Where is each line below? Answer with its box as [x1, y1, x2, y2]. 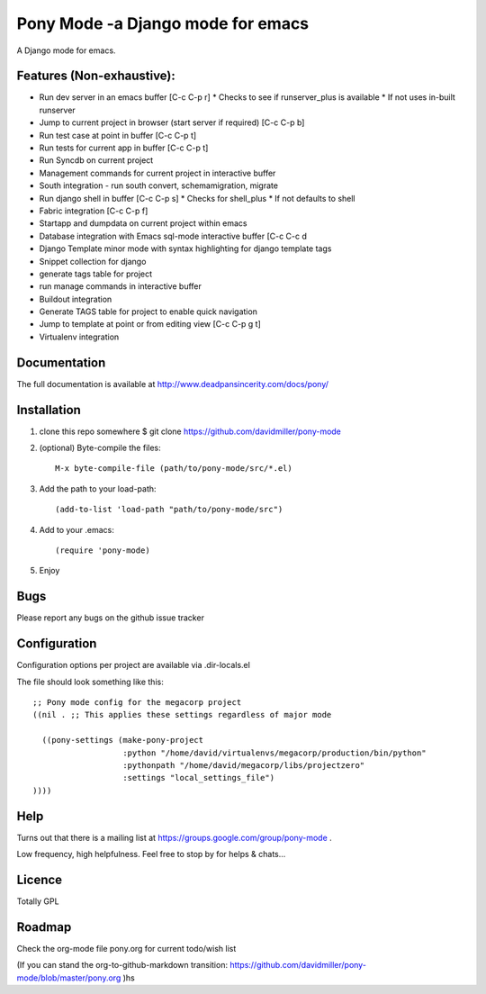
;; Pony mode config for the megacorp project [32, 698, 242, 708]
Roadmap [16, 919, 72, 935]
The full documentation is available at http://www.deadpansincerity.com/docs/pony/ [16, 378, 328, 389]
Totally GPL [16, 896, 59, 907]
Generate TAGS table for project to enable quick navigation [39, 306, 258, 317]
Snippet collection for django [39, 256, 147, 267]
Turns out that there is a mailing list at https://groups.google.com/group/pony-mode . [16, 832, 332, 843]
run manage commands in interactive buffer [39, 281, 202, 292]
